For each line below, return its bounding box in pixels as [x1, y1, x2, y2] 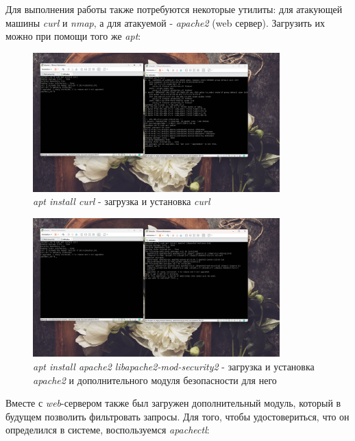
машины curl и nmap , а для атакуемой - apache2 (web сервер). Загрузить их [5, 15, 325, 29]
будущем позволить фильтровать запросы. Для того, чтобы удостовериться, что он [5, 409, 350, 423]
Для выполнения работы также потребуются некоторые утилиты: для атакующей [5, 2, 343, 16]
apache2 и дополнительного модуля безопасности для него [33, 372, 277, 387]
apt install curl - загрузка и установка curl [33, 194, 210, 208]
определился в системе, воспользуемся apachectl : [5, 422, 210, 437]
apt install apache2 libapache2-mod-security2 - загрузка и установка [33, 359, 315, 373]
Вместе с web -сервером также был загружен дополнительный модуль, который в [5, 396, 341, 410]
